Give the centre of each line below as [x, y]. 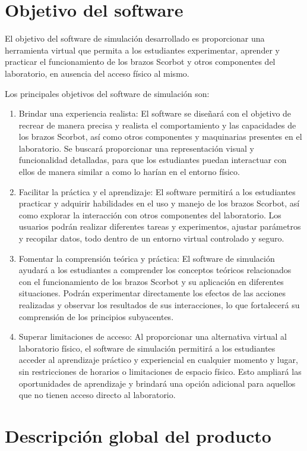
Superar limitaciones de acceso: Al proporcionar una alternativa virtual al [153, 336]
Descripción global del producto [138, 435]
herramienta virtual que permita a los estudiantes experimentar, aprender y [142, 50]
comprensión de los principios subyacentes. [96, 316]
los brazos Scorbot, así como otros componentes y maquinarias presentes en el [160, 137]
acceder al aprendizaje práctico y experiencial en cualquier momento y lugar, [158, 360]
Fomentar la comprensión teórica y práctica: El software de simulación [147, 258]
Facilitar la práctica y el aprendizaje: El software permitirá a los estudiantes [157, 191]
